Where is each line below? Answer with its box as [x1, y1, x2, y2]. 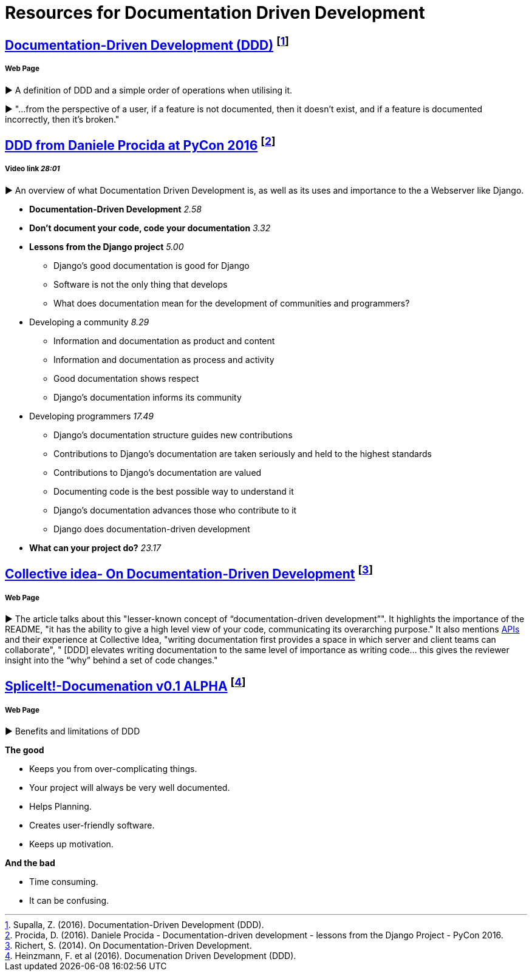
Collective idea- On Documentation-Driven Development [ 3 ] [5, 563, 373, 582]
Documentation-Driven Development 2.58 [29, 203, 202, 214]
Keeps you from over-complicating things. [29, 764, 197, 774]
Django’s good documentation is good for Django [53, 260, 250, 271]
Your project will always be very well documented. [29, 782, 230, 793]
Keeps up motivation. [29, 839, 114, 850]
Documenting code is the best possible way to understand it [53, 486, 294, 496]
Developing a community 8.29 [29, 316, 149, 327]
